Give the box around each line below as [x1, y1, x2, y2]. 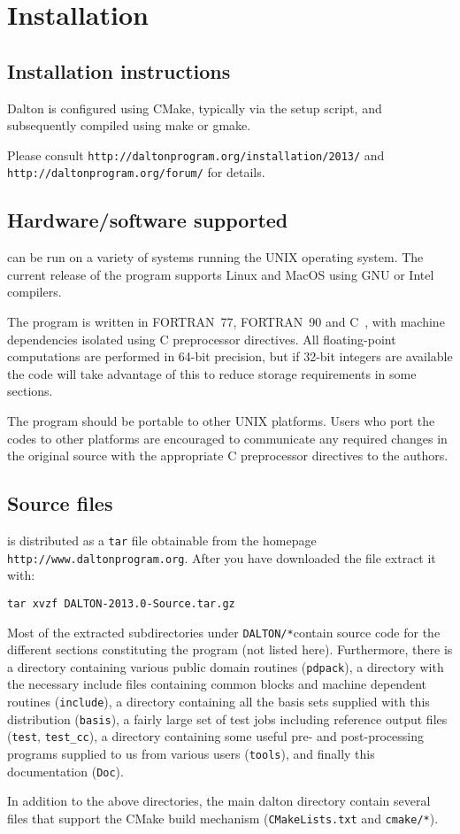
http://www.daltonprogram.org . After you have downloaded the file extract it [7, 548, 436, 567]
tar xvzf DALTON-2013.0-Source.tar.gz [7, 597, 235, 610]
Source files [7, 490, 113, 517]
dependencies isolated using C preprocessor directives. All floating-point [7, 329, 396, 348]
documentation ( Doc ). [7, 761, 124, 780]
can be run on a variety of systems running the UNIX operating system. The [7, 248, 424, 266]
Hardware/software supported [7, 206, 288, 234]
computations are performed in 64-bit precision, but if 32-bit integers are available [7, 347, 453, 366]
